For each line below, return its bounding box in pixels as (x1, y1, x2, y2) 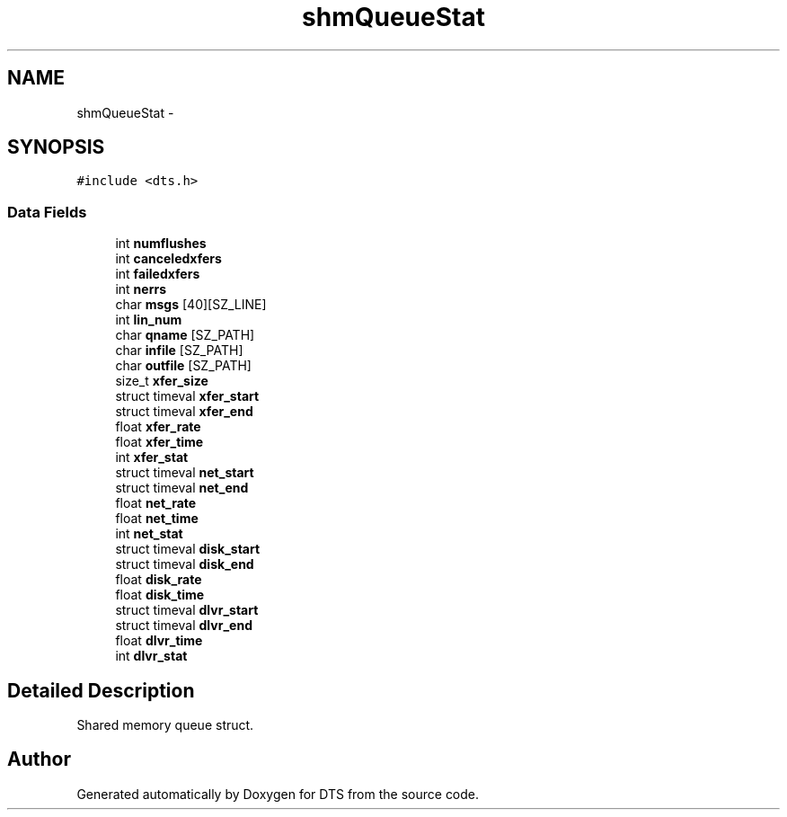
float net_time (115, 511, 199, 527)
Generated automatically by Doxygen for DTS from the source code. (76, 786, 480, 802)
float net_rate (115, 495, 197, 511)
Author (7, 748, 71, 771)
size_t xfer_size (115, 373, 208, 389)
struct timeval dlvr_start (115, 602, 259, 618)
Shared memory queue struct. (76, 717, 254, 733)
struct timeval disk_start (115, 541, 261, 557)
